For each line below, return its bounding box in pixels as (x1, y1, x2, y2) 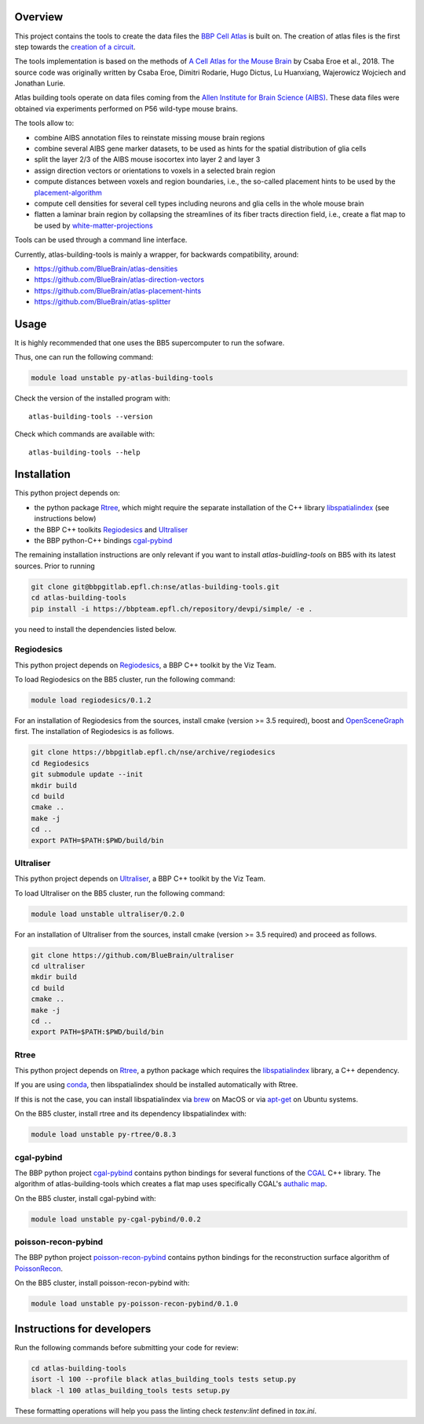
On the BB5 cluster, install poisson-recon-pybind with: (14, 1278, 190, 1287)
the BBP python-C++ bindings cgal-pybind (34, 536, 173, 546)
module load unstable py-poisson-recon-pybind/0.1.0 (31, 1299, 239, 1309)
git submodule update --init (31, 770, 144, 779)
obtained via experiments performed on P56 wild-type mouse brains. (14, 104, 239, 113)
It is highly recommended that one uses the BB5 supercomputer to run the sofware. (14, 338, 285, 348)
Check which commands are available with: (14, 429, 155, 439)
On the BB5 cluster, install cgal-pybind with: (14, 1193, 156, 1203)
